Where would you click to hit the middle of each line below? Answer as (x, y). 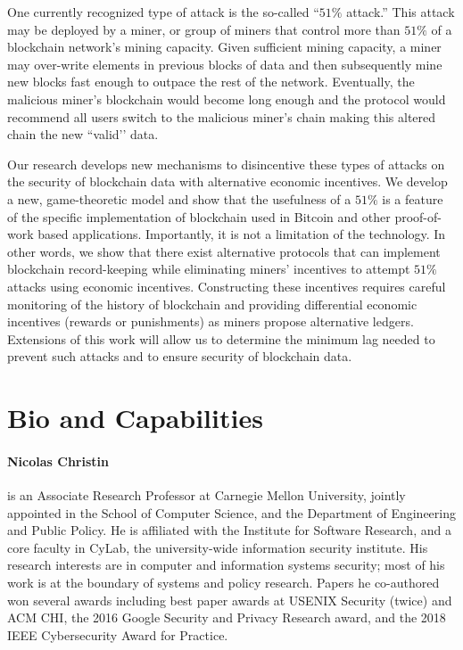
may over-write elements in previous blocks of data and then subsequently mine (225, 64)
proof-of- (418, 216)
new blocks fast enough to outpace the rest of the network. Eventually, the (211, 82)
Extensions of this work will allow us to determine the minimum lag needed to (221, 338)
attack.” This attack (401, 12)
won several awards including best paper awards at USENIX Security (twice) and (230, 600)
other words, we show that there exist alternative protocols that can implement (224, 251)
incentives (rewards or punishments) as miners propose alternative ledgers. (211, 321)
